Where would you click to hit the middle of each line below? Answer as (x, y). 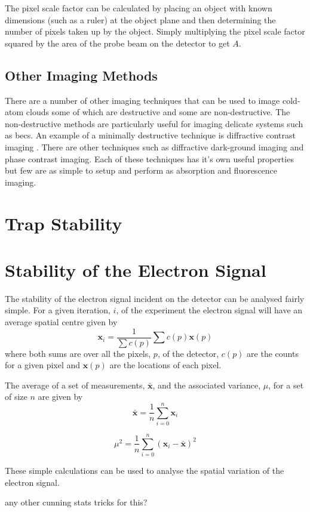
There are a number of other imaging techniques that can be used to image (142, 100)
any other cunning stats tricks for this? (76, 502)
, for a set (286, 385)
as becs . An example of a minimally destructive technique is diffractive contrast (150, 135)
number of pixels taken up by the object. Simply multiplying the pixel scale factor (155, 31)
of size (16, 397)
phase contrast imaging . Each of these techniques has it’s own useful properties (149, 158)
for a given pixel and (43, 365)
